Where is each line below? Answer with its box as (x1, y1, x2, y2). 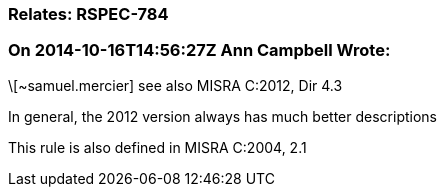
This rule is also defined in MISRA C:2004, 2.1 (8, 138, 307, 156)
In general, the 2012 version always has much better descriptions (8, 107, 437, 125)
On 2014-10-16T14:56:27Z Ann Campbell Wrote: (8, 40, 391, 61)
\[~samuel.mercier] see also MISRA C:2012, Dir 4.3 (8, 76, 343, 94)
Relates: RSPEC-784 (8, 4, 169, 24)
